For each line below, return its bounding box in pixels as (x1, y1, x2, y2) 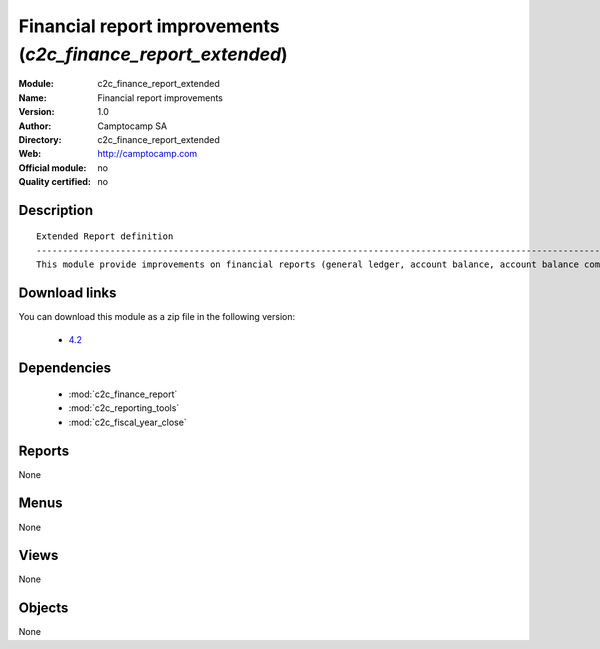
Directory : (18, 133, 62, 145)
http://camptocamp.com (97, 148, 198, 160)
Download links (18, 285, 117, 302)
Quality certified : (18, 176, 92, 188)
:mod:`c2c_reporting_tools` (68, 402, 180, 414)
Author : (18, 120, 52, 132)
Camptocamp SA (97, 120, 168, 132)
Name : (18, 91, 47, 104)
